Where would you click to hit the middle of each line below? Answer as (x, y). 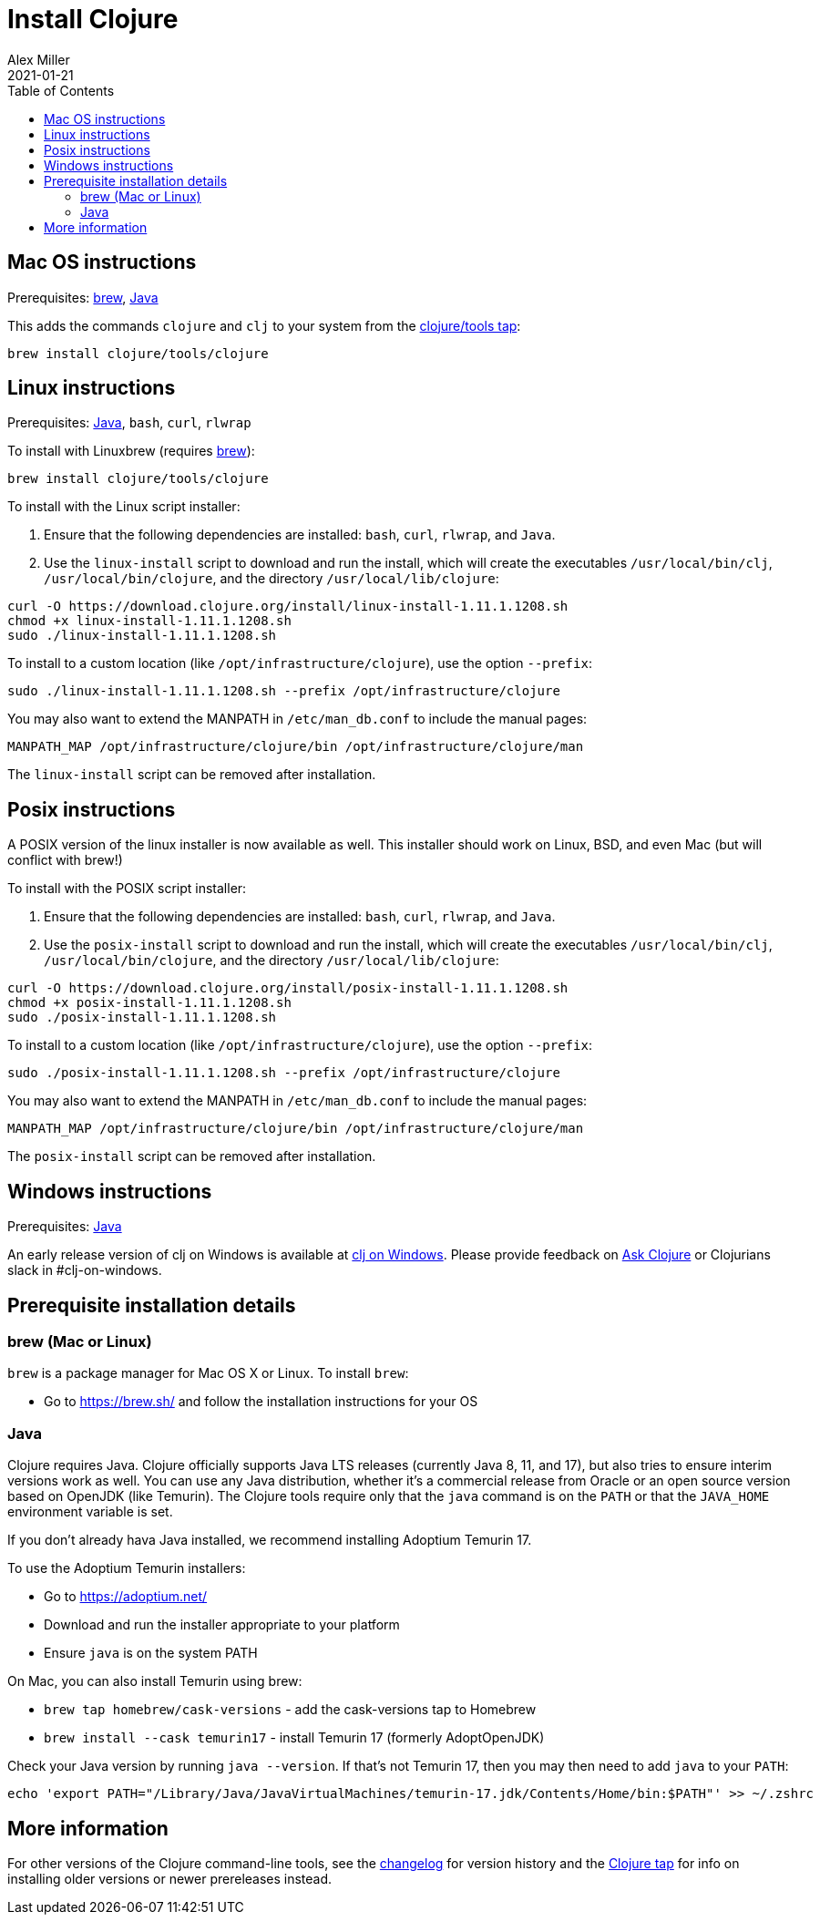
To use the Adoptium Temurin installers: (127, 1568)
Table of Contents (61, 90)
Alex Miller (39, 59)
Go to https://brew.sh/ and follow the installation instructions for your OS (261, 1402)
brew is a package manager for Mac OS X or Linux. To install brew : (208, 1373)
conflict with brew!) (65, 860)
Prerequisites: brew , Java (83, 297)
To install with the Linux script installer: (124, 507)
